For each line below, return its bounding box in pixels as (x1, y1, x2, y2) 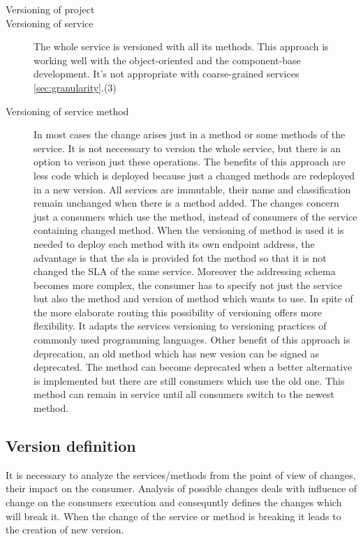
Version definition (6, 435, 136, 457)
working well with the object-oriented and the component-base (34, 52, 301, 67)
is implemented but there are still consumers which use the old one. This (34, 373, 345, 387)
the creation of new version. (6, 522, 124, 537)
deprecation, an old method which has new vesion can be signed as (34, 346, 320, 360)
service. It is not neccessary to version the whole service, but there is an (34, 140, 341, 155)
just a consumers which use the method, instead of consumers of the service (34, 209, 357, 223)
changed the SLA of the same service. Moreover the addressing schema (34, 264, 336, 279)
